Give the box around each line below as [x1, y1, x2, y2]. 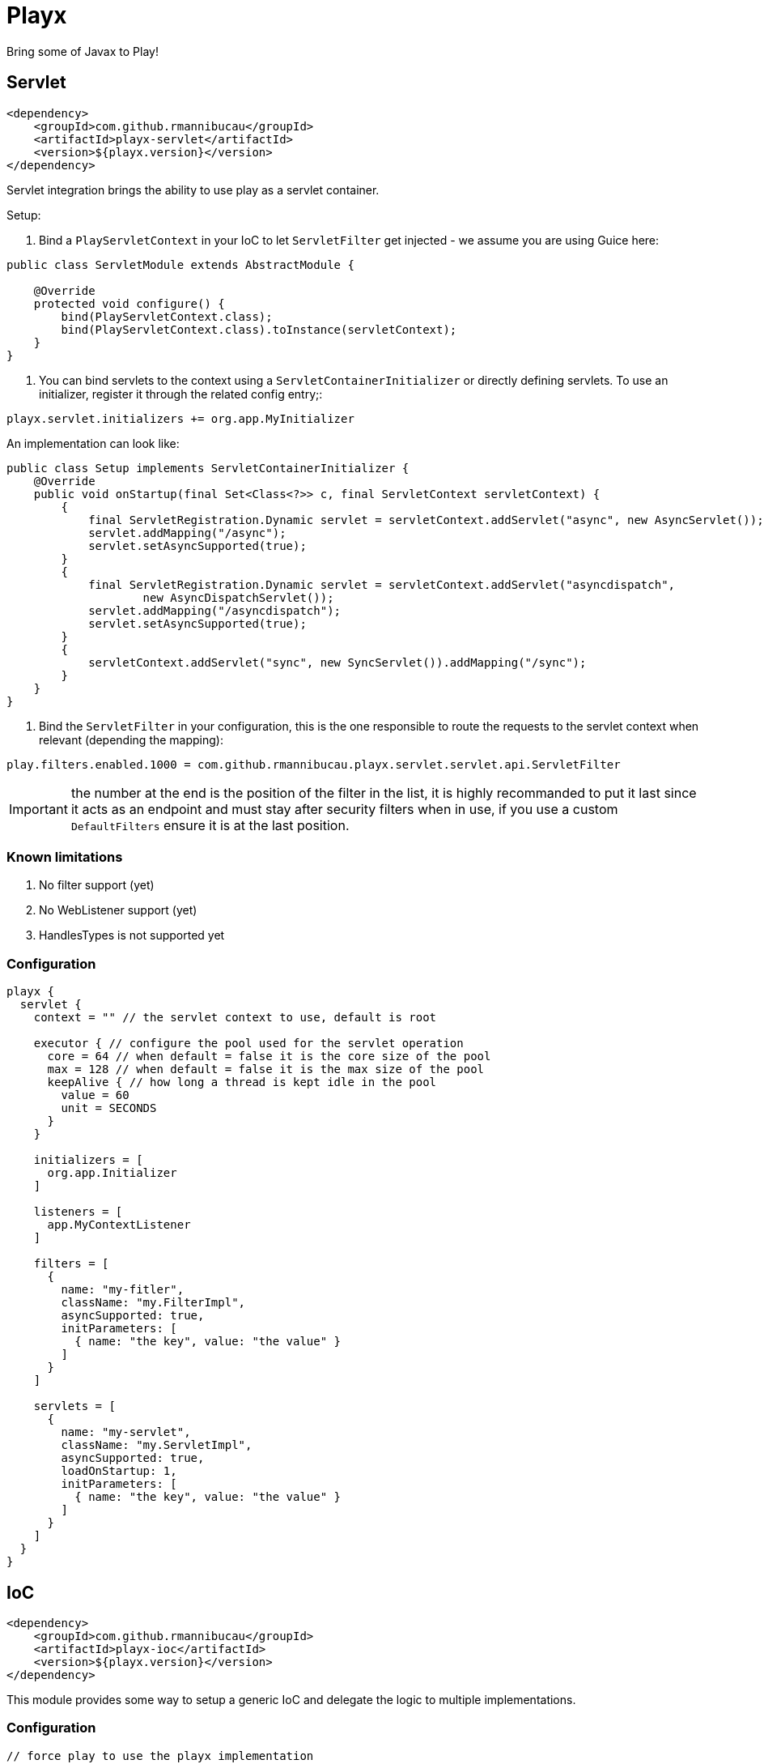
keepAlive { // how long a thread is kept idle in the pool [47, 1076, 437, 1089]
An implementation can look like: [6, 436, 180, 450]
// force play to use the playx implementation [6, 1749, 314, 1762]
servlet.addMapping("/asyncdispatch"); [88, 603, 342, 617]
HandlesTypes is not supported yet [39, 928, 225, 943]
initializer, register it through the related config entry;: [39, 386, 323, 401]
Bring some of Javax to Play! [6, 44, 159, 58]
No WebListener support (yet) [39, 903, 197, 918]
